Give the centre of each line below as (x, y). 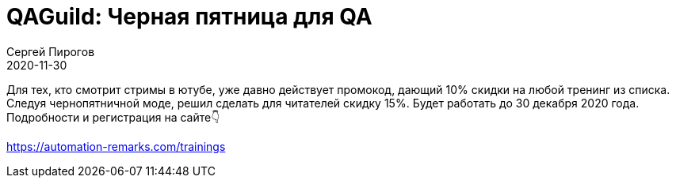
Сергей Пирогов (51, 51)
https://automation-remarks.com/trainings (116, 146)
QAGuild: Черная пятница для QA (189, 17)
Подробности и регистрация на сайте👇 (113, 117)
